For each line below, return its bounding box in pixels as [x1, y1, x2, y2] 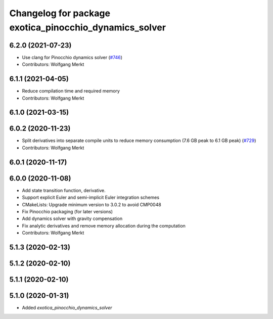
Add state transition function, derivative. [22, 187, 106, 193]
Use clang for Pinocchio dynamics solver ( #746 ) [22, 54, 123, 60]
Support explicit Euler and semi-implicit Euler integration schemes [22, 195, 159, 201]
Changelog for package [9, 8, 111, 19]
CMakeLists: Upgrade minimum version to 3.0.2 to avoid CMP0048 [22, 201, 161, 207]
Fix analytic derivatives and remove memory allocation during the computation [22, 222, 186, 229]
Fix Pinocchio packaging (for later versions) [22, 208, 113, 214]
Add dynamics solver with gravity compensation [22, 215, 123, 222]
